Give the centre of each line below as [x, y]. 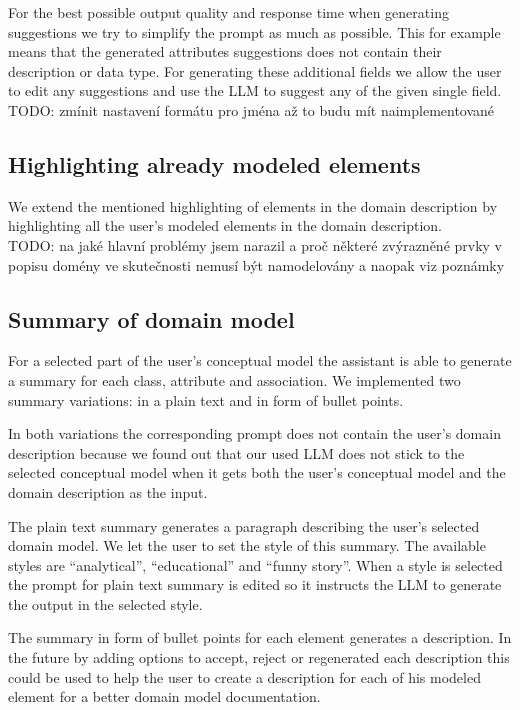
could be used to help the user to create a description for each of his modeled [244, 676]
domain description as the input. [108, 491]
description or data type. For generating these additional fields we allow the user [255, 70]
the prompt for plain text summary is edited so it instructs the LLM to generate [255, 584]
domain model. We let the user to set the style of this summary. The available [247, 545]
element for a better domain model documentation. [164, 696]
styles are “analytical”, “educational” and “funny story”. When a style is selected [255, 564]
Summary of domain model [151, 318]
